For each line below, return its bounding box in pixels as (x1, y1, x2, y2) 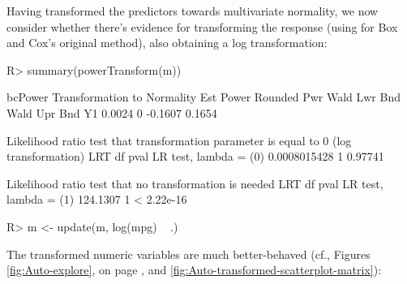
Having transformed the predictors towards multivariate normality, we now (6, 2, 379, 19)
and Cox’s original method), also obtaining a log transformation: (6, 34, 328, 51)
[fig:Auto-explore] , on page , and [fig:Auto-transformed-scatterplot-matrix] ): (6, 261, 382, 278)
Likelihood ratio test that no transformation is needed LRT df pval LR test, (6, 174, 383, 191)
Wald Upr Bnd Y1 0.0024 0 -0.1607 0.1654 (6, 104, 217, 121)
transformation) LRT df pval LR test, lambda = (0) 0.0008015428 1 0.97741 (6, 148, 384, 165)
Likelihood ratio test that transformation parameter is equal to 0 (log (6, 131, 352, 148)
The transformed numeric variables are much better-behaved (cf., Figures (6, 245, 371, 262)
